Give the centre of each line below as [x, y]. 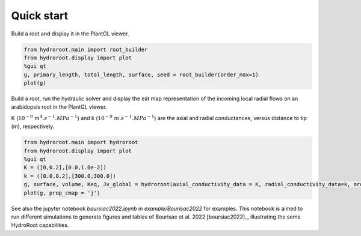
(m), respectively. [33, 127]
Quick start [40, 16]
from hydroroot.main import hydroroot [81, 142]
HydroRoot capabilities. [40, 225]
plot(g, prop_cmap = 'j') [62, 193]
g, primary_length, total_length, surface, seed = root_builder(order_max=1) [141, 74]
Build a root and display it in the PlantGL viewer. [70, 34]
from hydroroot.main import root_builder [86, 49]
